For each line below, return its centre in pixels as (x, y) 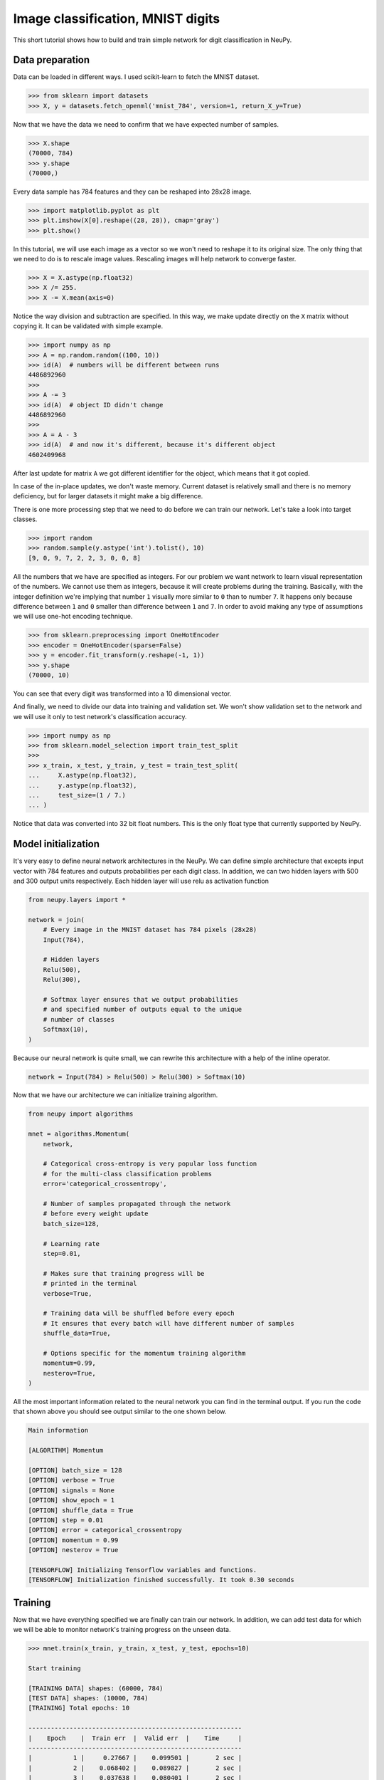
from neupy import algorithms (81, 1114)
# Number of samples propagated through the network (137, 1204)
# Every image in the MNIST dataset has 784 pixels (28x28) (150, 930)
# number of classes (79, 1019)
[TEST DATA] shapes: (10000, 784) (88, 1698)
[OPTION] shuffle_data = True (81, 1510)
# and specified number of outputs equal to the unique (143, 1010)
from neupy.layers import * (77, 900)
